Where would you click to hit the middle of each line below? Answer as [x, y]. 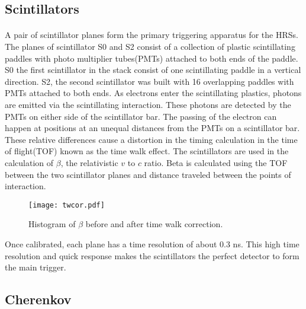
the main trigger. [36, 267]
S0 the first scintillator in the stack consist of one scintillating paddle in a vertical [153, 70]
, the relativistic [89, 162]
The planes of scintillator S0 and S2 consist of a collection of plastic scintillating [150, 46]
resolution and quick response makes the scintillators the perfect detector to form [152, 255]
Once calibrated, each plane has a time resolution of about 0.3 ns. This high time [152, 243]
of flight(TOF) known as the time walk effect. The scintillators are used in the [147, 151]
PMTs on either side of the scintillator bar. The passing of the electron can [141, 116]
